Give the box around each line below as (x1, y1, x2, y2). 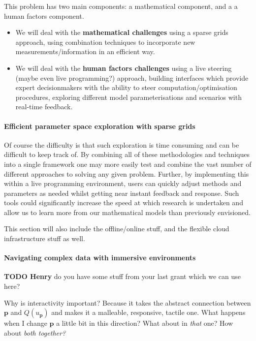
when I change (4, 318, 47, 328)
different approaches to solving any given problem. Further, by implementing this (4, 168, 249, 179)
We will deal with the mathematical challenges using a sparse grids (15, 27, 228, 37)
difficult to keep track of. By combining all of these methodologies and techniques (4, 149, 250, 159)
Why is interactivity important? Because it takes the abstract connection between (4, 297, 251, 308)
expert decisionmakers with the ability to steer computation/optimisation (15, 82, 237, 93)
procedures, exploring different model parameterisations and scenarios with (15, 92, 242, 102)
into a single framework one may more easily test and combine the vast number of (4, 158, 252, 169)
